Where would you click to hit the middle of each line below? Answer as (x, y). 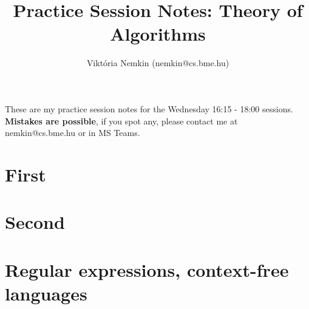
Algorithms (158, 34)
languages (46, 293)
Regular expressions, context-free (147, 269)
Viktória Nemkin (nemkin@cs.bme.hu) (158, 63)
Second (35, 222)
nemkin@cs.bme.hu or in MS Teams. (73, 133)
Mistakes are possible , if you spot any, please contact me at (121, 121)
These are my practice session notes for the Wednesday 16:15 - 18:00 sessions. (149, 108)
